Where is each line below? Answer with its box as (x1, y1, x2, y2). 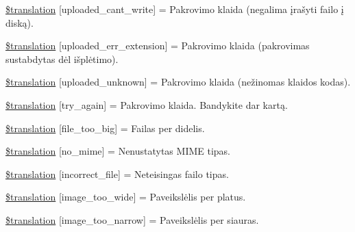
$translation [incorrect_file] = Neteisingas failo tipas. (5, 166, 229, 181)
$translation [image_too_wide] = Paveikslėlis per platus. (5, 190, 246, 204)
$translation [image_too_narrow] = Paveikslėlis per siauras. (5, 212, 259, 227)
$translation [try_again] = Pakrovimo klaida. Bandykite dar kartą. (5, 97, 288, 112)
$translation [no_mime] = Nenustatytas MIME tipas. (5, 144, 231, 158)
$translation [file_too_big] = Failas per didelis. (5, 120, 205, 135)
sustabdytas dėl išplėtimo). (5, 51, 119, 66)
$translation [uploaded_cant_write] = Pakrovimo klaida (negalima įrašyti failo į (5, 2, 344, 16)
